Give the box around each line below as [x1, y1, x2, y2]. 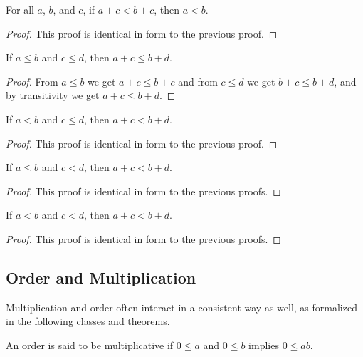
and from [178, 73, 218, 88]
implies [248, 337, 279, 352]
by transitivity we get [6, 88, 100, 103]
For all [6, 2, 34, 16]
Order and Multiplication [6, 266, 196, 288]
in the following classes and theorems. [6, 314, 170, 328]
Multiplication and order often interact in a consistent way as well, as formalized [6, 299, 357, 314]
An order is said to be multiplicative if [6, 337, 174, 352]
